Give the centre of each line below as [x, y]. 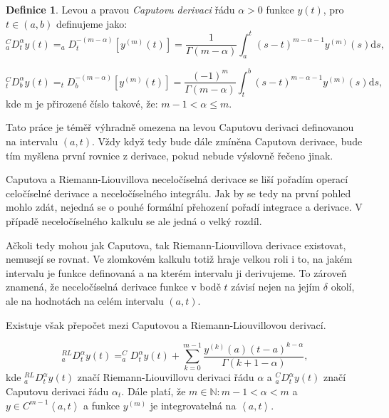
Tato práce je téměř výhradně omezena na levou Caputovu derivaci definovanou [180, 127]
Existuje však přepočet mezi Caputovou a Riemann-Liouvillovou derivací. [166, 324]
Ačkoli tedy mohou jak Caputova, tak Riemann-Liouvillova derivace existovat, [176, 245]
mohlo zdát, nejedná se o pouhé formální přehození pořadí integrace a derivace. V [184, 207]
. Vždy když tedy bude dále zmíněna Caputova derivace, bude [227, 141]
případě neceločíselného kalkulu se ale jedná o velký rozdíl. [134, 220]
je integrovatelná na [193, 405]
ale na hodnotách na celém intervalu [85, 300]
